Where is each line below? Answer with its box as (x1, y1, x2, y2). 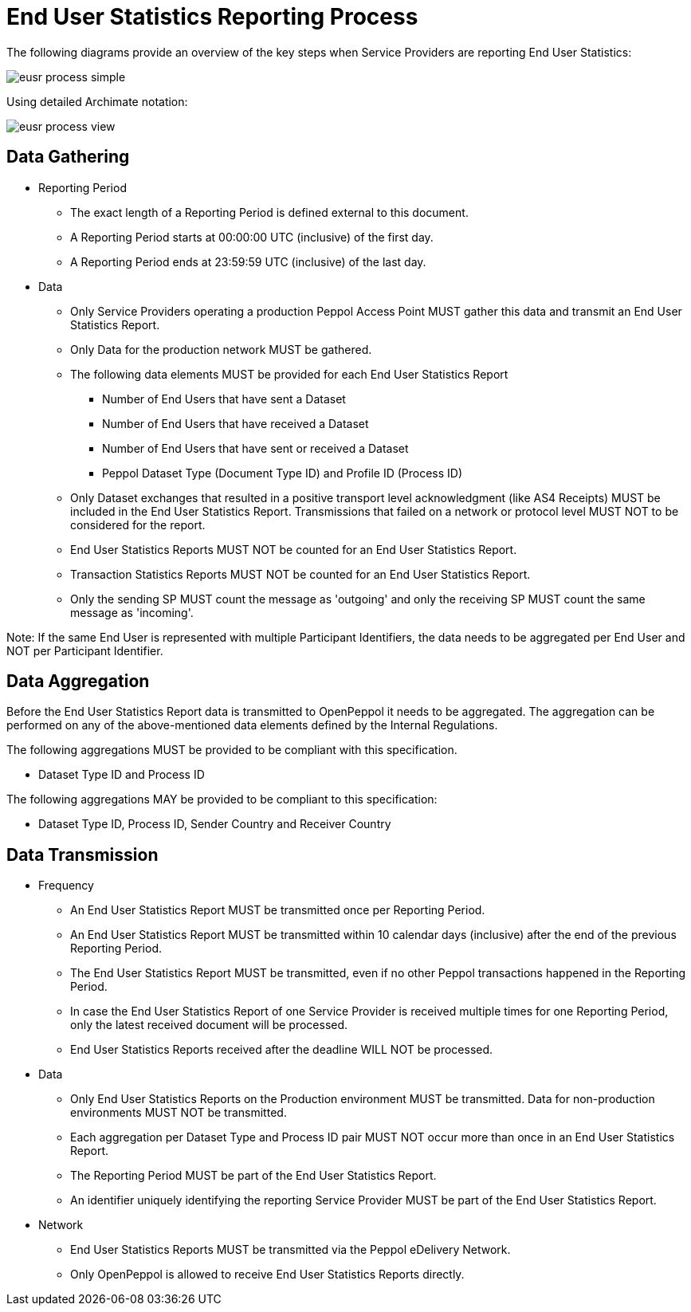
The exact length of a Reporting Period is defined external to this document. (70, 205, 469, 219)
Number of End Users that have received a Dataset (102, 416, 369, 430)
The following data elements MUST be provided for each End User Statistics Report (70, 367, 508, 381)
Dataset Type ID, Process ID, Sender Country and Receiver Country (38, 817, 391, 831)
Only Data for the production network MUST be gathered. (70, 342, 372, 356)
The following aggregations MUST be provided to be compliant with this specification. (6, 743, 457, 757)
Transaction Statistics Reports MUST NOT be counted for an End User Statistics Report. (70, 567, 531, 581)
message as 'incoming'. (70, 605, 194, 619)
